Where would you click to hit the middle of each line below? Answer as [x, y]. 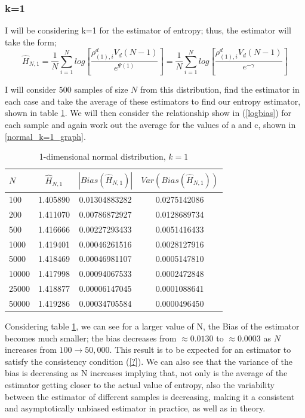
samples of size [101, 89]
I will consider [31, 89]
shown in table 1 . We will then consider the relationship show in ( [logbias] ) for [148, 113]
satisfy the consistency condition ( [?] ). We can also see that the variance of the [149, 361]
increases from [31, 350]
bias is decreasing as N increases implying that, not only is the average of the [146, 373]
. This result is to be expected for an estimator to [200, 350]
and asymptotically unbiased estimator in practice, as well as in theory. [135, 408]
